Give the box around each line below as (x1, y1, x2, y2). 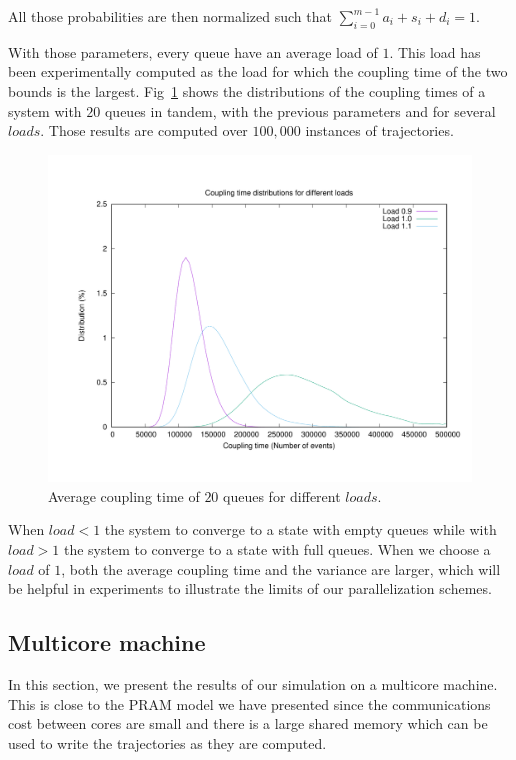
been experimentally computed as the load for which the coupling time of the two (8, 61, 508, 82)
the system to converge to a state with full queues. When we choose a (63, 539, 491, 560)
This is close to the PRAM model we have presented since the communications (8, 693, 491, 714)
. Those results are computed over (40, 120, 248, 141)
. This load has (389, 41, 481, 62)
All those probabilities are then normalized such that (8, 6, 332, 26)
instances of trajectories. (305, 120, 454, 141)
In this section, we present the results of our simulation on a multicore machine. (8, 674, 498, 695)
